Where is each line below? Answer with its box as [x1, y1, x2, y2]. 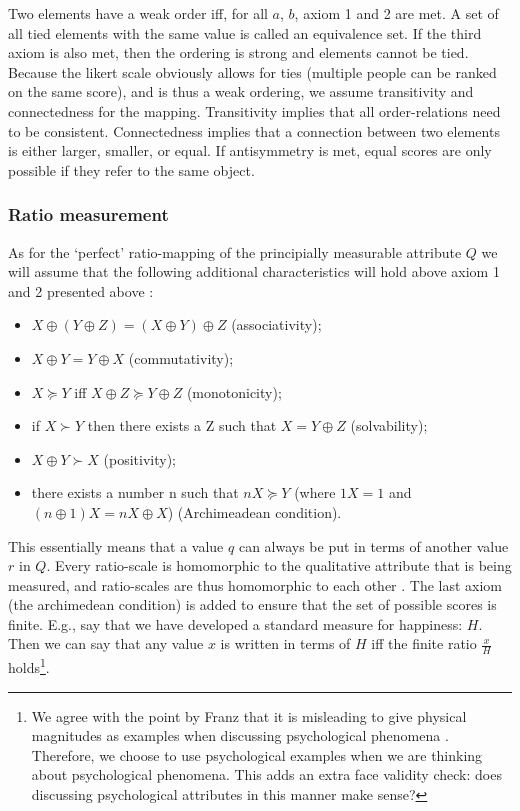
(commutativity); [128, 347, 234, 368]
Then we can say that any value [8, 633, 204, 654]
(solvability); [350, 415, 428, 436]
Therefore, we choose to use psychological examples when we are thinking [31, 744, 483, 765]
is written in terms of [220, 633, 351, 654]
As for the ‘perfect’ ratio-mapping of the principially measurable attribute [8, 241, 462, 262]
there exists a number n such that [31, 482, 239, 503]
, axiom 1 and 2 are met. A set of [294, 3, 499, 23]
